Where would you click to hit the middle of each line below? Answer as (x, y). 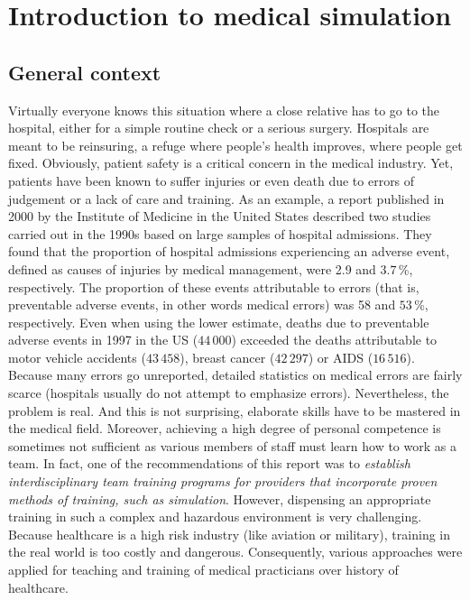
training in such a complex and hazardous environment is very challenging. (215, 517)
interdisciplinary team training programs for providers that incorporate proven (223, 481)
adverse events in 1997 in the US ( (103, 340)
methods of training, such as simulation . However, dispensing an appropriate (220, 498)
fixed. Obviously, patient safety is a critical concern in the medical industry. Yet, (231, 163)
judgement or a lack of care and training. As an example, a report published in (226, 198)
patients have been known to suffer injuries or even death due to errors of (212, 180)
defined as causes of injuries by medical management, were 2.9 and (192, 268)
